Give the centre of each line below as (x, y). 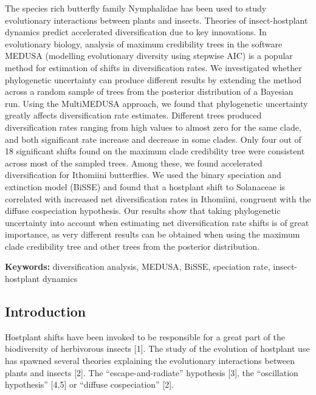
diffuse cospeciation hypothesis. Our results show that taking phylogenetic (143, 211)
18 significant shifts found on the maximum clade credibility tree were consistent (155, 151)
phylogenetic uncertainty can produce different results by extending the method (153, 79)
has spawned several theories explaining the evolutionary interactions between (150, 361)
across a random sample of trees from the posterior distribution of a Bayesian (149, 91)
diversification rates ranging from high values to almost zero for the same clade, (153, 127)
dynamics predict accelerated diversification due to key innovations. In (136, 32)
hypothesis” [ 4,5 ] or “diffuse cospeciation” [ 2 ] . (90, 384)
